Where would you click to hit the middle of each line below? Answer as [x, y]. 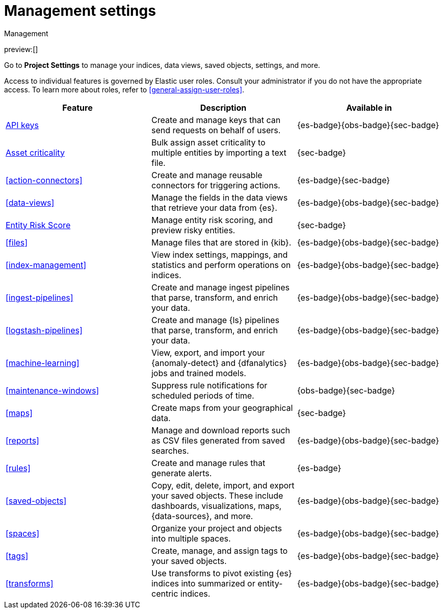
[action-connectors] [44, 180]
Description [223, 107]
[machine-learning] [43, 363]
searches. [170, 450]
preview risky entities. [193, 230]
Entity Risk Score [38, 225]
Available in [369, 107]
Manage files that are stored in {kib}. [221, 242]
